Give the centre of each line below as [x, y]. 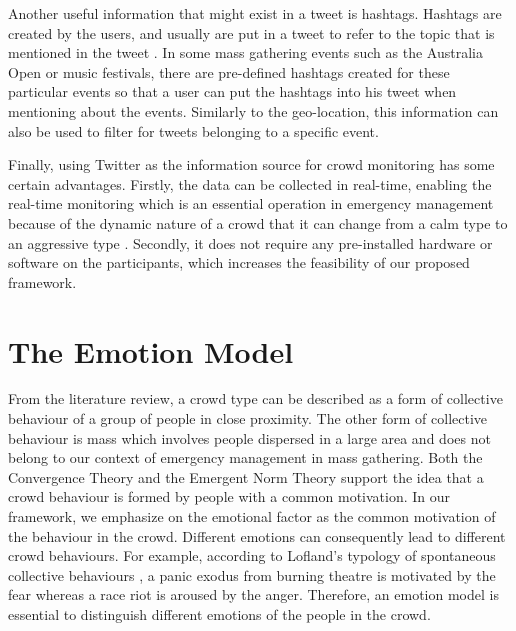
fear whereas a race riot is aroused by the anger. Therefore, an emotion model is [253, 594]
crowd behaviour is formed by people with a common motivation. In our [229, 496]
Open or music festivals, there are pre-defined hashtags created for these [229, 71]
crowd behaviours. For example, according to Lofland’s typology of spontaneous [252, 555]
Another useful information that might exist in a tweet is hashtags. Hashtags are [255, 13]
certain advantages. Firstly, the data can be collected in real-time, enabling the [250, 183]
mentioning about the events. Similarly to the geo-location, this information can [253, 110]
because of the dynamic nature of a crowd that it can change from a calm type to [258, 222]
